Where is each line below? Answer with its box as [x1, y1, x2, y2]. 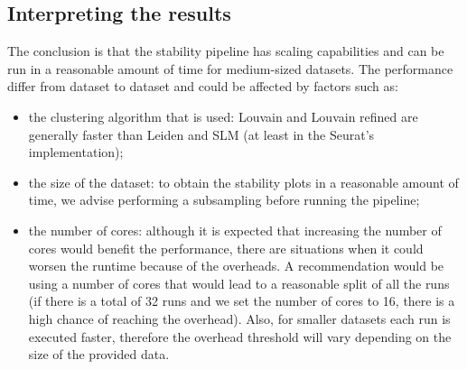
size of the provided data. [28, 345, 170, 364]
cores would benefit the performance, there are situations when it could [28, 238, 424, 257]
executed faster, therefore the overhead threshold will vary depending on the [28, 327, 452, 346]
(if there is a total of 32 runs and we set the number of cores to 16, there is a [28, 291, 455, 310]
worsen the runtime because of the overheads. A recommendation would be [28, 256, 444, 275]
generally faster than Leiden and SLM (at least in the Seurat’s [28, 125, 375, 143]
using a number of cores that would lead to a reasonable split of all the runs [28, 273, 450, 292]
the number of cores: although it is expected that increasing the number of [28, 220, 442, 239]
